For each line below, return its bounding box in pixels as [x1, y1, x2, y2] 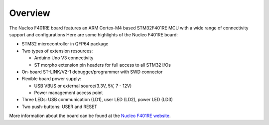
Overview [9, 7, 50, 18]
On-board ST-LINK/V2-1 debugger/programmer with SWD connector [21, 69, 163, 75]
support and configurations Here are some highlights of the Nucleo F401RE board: [9, 31, 178, 37]
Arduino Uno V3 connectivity [34, 55, 94, 61]
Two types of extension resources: [21, 48, 93, 54]
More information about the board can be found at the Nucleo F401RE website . [9, 113, 171, 119]
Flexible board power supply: [21, 76, 82, 82]
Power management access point [34, 90, 103, 96]
